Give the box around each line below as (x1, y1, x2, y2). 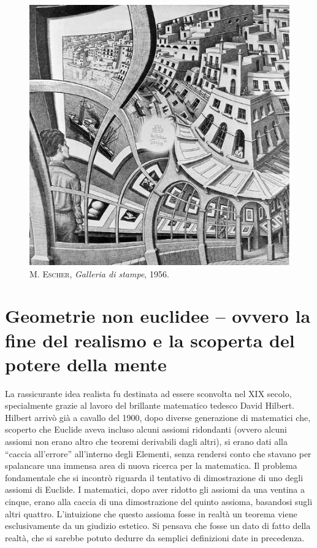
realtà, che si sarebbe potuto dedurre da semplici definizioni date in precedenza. (5, 531, 305, 544)
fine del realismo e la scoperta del (5, 327, 295, 352)
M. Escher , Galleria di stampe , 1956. (29, 267, 169, 280)
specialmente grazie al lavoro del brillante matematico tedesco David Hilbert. (5, 399, 295, 412)
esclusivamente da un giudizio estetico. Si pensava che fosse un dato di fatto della (5, 519, 311, 532)
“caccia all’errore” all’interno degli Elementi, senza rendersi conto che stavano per (5, 447, 311, 460)
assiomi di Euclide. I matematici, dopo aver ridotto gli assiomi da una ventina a (5, 483, 305, 496)
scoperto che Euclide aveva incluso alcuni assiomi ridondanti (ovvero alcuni (5, 423, 287, 436)
